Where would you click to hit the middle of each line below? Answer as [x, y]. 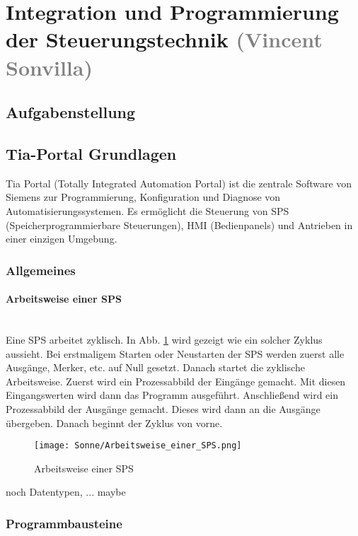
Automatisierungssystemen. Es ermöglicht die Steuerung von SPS [148, 210]
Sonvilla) [49, 67]
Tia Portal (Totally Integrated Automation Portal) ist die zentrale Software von [179, 183]
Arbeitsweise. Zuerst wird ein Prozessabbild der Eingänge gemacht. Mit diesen [176, 381]
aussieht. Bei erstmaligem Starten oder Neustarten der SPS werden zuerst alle [175, 353]
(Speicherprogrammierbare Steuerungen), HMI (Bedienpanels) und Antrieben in [179, 225]
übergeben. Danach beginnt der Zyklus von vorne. [114, 423]
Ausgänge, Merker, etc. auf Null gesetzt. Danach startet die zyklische [155, 367]
